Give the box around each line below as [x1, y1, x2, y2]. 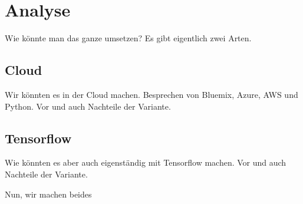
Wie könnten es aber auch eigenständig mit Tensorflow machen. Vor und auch [5, 156, 286, 169]
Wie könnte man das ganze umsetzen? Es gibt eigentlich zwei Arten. [5, 32, 252, 44]
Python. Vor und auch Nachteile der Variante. [5, 100, 171, 112]
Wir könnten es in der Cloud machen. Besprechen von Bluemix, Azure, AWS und [5, 88, 298, 100]
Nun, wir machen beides [5, 187, 92, 200]
